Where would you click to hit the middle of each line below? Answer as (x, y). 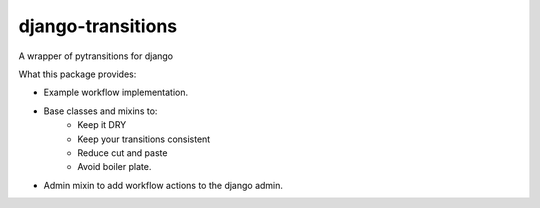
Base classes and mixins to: (100, 111)
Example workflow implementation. (116, 92)
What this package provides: (77, 74)
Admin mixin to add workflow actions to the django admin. (163, 185)
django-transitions (98, 26)
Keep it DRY (102, 125)
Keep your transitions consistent (144, 139)
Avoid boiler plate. (114, 167)
